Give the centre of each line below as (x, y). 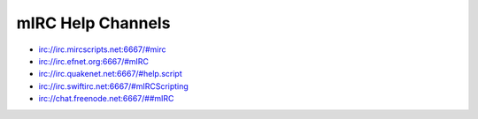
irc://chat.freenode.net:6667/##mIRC (106, 99)
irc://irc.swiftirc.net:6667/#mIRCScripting (114, 86)
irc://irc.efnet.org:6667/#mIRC (94, 61)
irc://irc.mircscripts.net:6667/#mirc (102, 49)
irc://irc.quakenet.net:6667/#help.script (110, 74)
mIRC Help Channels (93, 23)
